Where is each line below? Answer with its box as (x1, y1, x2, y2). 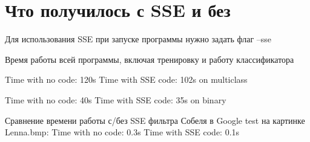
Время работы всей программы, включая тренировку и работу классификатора (5, 53, 294, 65)
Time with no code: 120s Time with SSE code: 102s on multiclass (5, 73, 248, 86)
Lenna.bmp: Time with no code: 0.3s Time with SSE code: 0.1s (5, 126, 240, 138)
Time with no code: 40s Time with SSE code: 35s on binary (5, 93, 226, 106)
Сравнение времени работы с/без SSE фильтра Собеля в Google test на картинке (5, 114, 305, 126)
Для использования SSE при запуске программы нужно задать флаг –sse (5, 33, 272, 45)
